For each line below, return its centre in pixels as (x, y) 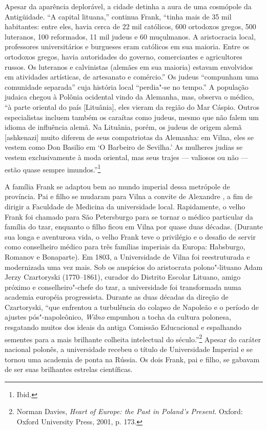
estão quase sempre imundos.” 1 (53, 168)
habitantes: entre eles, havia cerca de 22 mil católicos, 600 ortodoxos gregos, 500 (130, 26)
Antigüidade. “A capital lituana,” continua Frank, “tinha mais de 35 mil (118, 16)
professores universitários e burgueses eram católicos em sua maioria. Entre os (127, 46)
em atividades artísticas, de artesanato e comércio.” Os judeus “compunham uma (132, 77)
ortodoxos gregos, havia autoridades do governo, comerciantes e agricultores (124, 56)
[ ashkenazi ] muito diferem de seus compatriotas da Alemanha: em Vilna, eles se (129, 137)
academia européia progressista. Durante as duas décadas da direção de (117, 297)
